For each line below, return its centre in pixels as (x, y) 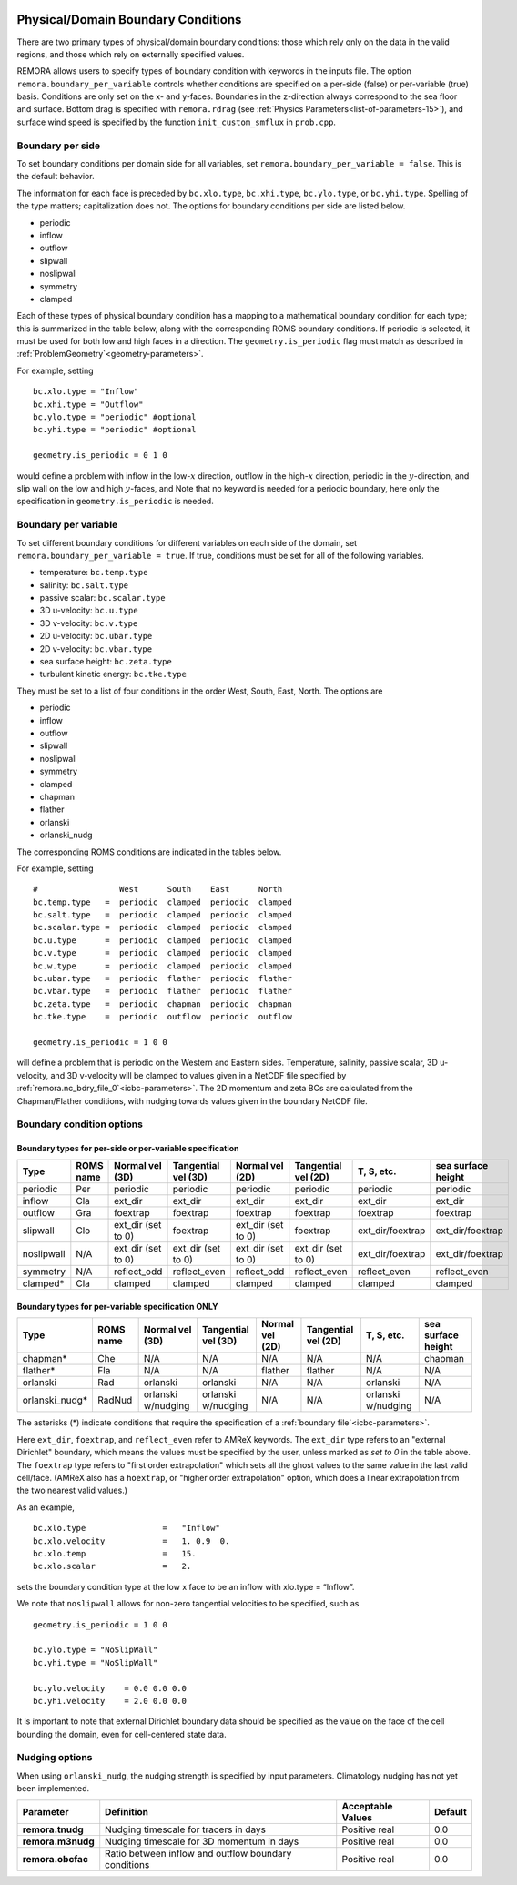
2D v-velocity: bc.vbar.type (96, 649)
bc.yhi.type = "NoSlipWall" (96, 1662)
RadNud (115, 1400)
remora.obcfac (55, 1859)
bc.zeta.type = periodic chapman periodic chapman (163, 1004)
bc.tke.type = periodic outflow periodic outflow (163, 1017)
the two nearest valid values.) (72, 1490)
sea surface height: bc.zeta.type (106, 662)
